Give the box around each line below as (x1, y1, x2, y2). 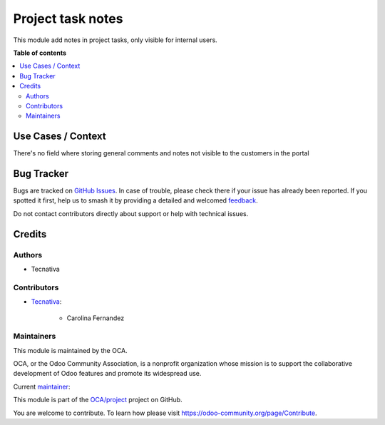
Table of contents (13, 48, 67, 57)
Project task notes (13, 11, 123, 26)
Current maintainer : (13, 382, 71, 391)
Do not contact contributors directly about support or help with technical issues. (13, 209, 249, 217)
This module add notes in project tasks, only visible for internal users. (13, 36, 217, 44)
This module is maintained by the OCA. (13, 346, 128, 354)
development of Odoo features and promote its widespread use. (13, 369, 202, 378)
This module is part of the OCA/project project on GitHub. (13, 396, 183, 404)
